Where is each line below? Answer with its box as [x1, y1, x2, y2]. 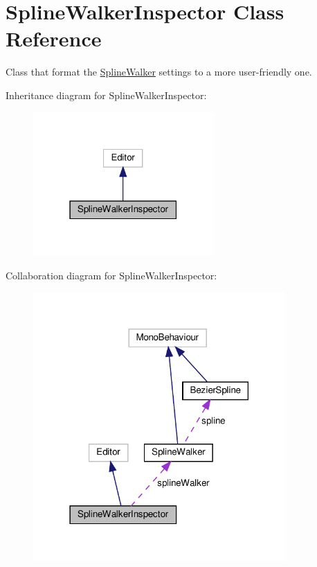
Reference [6, 24, 102, 53]
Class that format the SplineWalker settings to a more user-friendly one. [6, 64, 312, 79]
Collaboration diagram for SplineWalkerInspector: [6, 268, 217, 282]
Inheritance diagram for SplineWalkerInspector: [6, 87, 207, 102]
